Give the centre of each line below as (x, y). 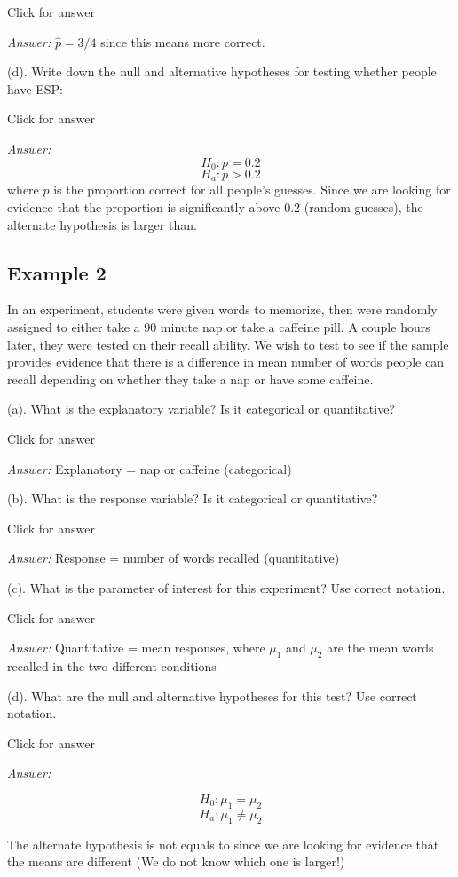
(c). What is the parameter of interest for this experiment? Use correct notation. (226, 587)
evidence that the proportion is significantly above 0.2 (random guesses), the (215, 207)
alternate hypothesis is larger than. (102, 224)
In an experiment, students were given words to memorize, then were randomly (222, 309)
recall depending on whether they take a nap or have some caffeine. (190, 379)
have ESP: (36, 88)
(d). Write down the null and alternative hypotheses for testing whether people (222, 71)
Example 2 (57, 272)
